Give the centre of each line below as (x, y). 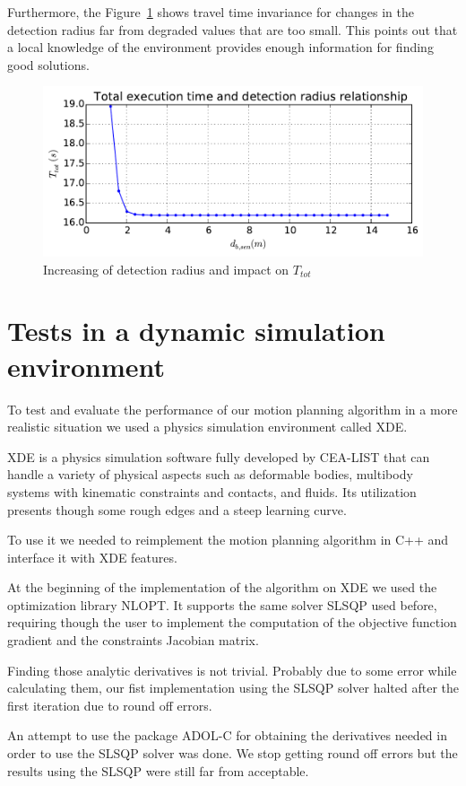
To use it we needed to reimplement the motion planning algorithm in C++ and (228, 540)
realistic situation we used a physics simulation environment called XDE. (207, 427)
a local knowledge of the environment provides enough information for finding (220, 47)
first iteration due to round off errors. (110, 705)
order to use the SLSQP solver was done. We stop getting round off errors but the (233, 753)
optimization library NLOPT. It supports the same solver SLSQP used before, (222, 604)
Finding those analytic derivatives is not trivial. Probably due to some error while (232, 670)
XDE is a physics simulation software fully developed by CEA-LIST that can (219, 456)
